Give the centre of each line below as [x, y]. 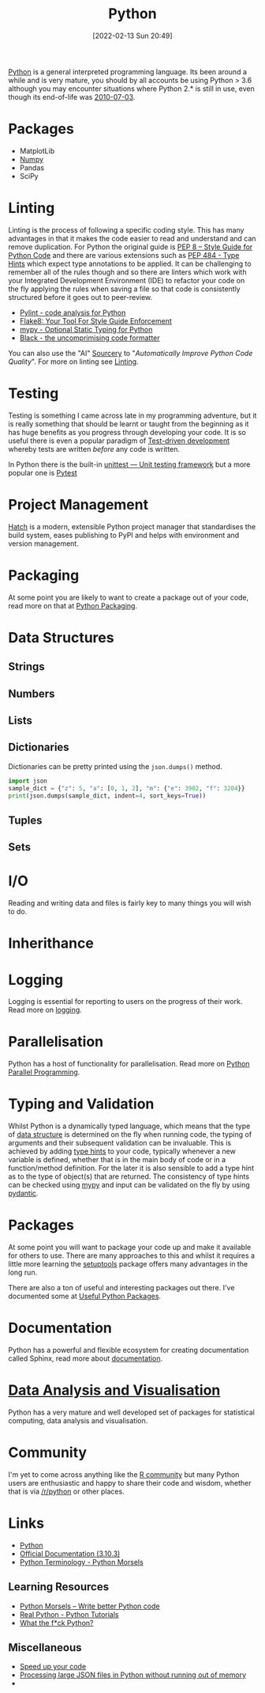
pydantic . [23, 1193]
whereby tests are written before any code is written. [94, 449]
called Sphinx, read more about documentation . [86, 1358]
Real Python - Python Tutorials [69, 1614]
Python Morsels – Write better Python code [90, 1606]
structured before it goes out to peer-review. [80, 297]
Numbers [32, 693]
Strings [26, 667]
